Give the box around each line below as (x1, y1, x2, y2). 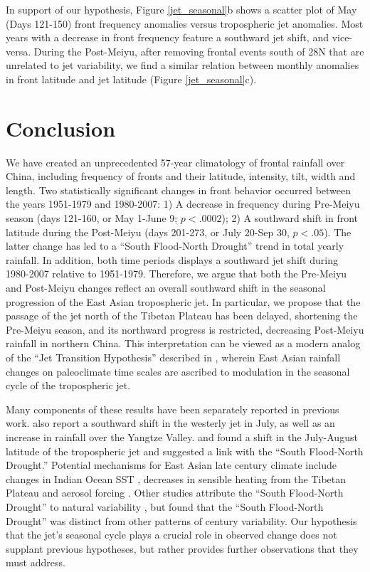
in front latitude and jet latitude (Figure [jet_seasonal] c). (6, 71, 257, 86)
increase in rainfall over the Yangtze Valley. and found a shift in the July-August (6, 429, 358, 444)
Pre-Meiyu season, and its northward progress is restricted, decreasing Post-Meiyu (6, 322, 364, 337)
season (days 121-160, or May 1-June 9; (6, 211, 178, 226)
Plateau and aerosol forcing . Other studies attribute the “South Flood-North (6, 485, 344, 500)
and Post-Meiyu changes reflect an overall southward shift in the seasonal (6, 280, 326, 295)
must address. (6, 555, 65, 570)
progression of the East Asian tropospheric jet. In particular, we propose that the (6, 294, 361, 309)
